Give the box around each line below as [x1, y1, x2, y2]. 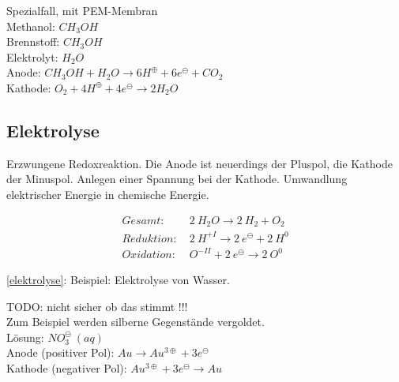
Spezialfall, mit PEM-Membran [6, 2, 158, 18]
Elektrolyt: [6, 48, 58, 65]
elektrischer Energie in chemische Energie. [6, 185, 209, 202]
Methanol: [6, 17, 55, 34]
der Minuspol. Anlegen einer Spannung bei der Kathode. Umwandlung [6, 170, 348, 187]
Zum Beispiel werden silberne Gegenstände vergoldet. [6, 313, 265, 330]
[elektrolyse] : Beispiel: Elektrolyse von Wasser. [6, 272, 230, 288]
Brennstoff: [6, 33, 60, 50]
